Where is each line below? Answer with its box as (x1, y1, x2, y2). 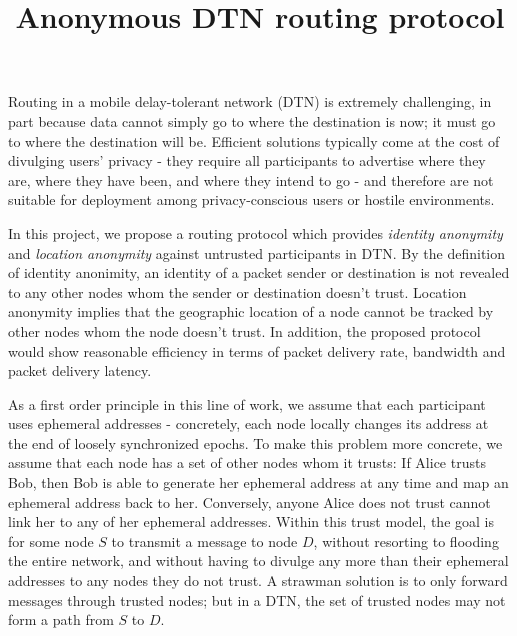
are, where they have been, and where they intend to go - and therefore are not (8, 169, 494, 190)
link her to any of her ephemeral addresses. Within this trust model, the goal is (8, 511, 494, 532)
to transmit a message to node (111, 530, 298, 551)
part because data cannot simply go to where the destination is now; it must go (8, 110, 496, 131)
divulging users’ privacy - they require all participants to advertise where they (8, 150, 486, 171)
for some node (8, 530, 94, 551)
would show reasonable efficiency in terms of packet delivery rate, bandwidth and (8, 340, 506, 361)
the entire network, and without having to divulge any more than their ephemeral (8, 550, 509, 571)
